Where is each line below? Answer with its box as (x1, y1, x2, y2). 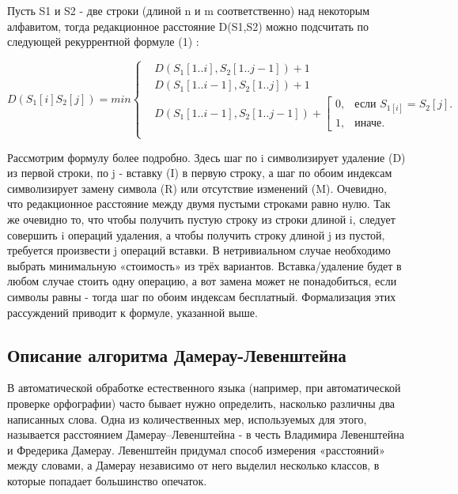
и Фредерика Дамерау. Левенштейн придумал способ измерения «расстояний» (7, 441, 385, 458)
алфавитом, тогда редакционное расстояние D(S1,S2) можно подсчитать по (7, 17, 369, 34)
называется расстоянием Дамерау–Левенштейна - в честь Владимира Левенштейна (7, 426, 404, 443)
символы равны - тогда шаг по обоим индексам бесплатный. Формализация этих (7, 288, 396, 304)
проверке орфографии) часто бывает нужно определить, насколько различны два (7, 394, 396, 411)
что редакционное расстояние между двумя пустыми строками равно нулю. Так (7, 195, 391, 212)
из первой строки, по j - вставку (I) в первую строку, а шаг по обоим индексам (7, 164, 392, 181)
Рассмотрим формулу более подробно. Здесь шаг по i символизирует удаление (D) (7, 149, 406, 165)
